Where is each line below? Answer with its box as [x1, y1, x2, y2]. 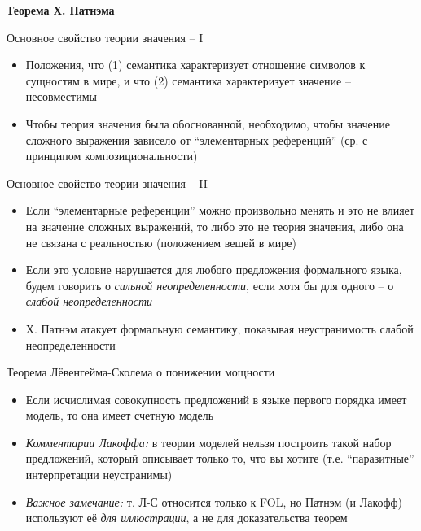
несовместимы [25, 88, 97, 105]
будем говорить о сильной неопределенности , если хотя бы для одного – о [25, 276, 394, 294]
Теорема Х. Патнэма [7, 2, 115, 18]
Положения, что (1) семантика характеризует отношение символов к [25, 56, 366, 73]
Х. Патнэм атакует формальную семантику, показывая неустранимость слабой [25, 320, 414, 337]
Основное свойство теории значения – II [7, 174, 208, 191]
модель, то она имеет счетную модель [25, 407, 214, 424]
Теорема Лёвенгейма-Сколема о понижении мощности [7, 363, 275, 381]
